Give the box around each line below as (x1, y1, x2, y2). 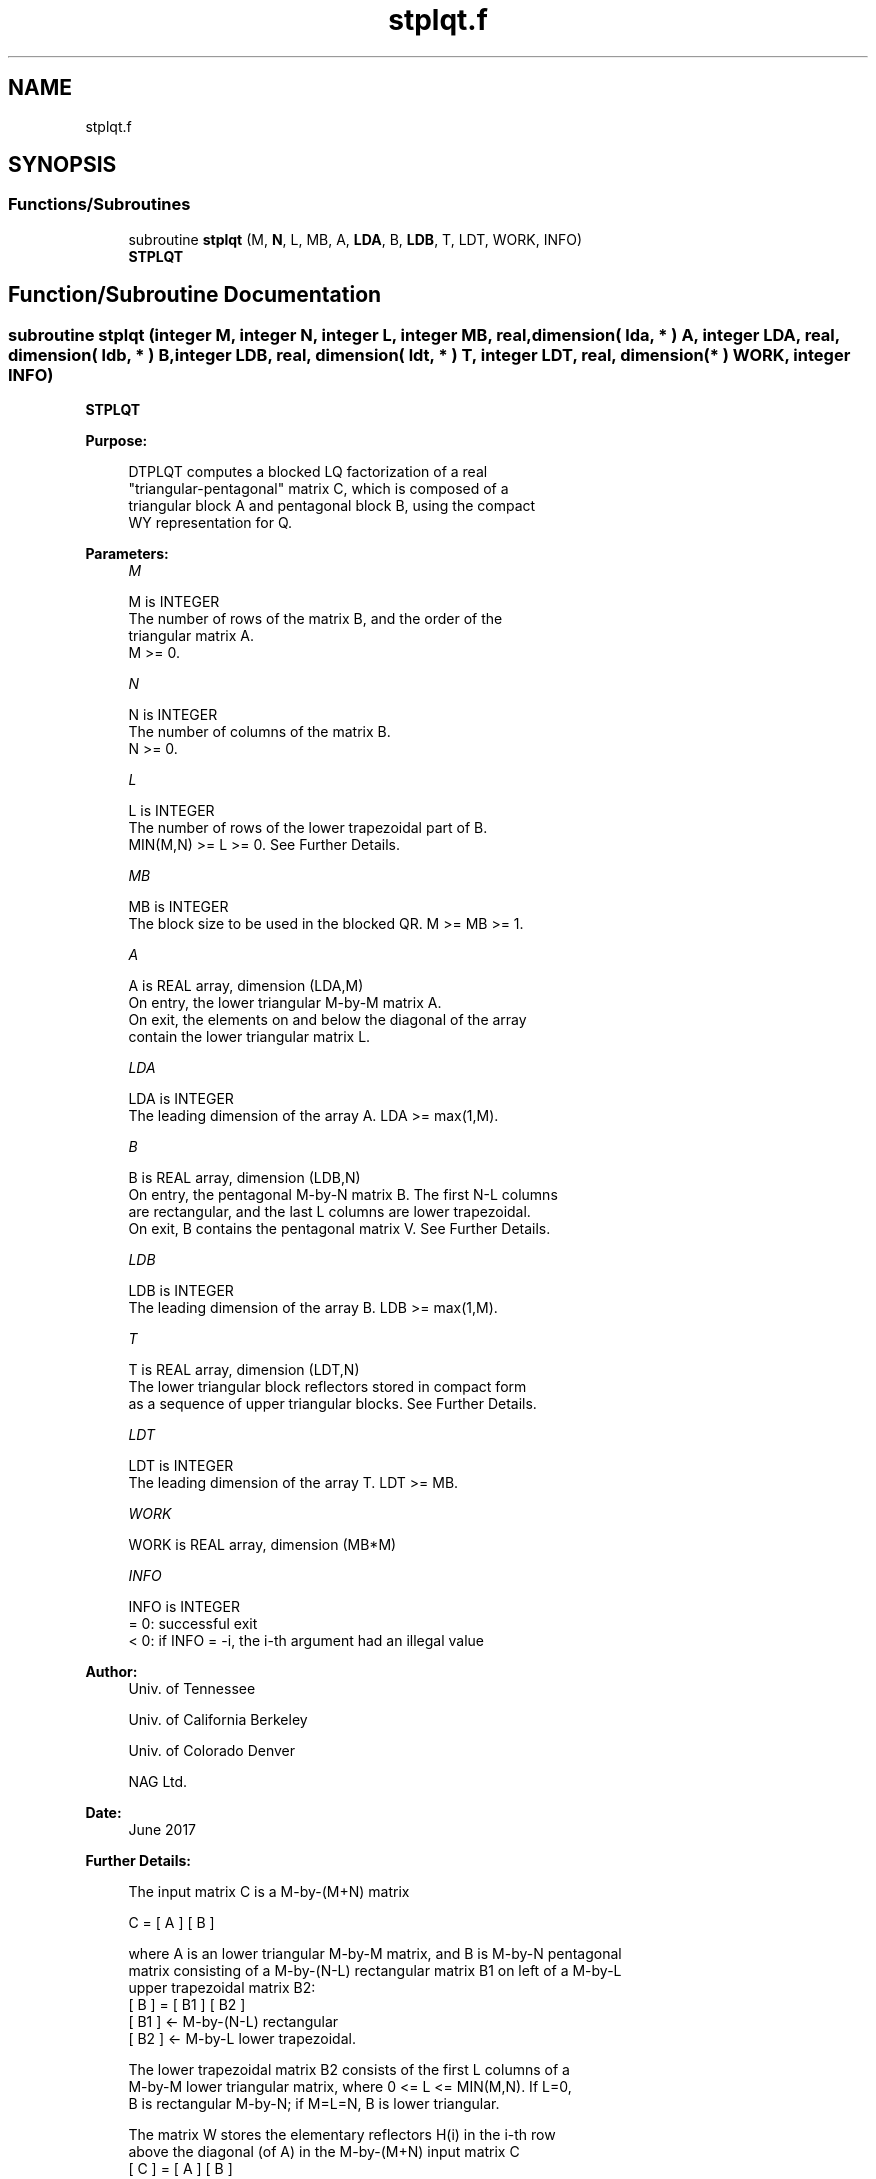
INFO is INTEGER (128, 1598, 240, 1616)
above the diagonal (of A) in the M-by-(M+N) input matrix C (128, 2143, 520, 2161)
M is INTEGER (128, 593, 220, 611)
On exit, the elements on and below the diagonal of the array (128, 1011, 527, 1029)
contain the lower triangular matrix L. (128, 1028, 371, 1046)
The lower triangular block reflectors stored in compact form (128, 1378, 527, 1396)
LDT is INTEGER (128, 1457, 234, 1475)
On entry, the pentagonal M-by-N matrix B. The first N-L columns (128, 1186, 558, 1204)
